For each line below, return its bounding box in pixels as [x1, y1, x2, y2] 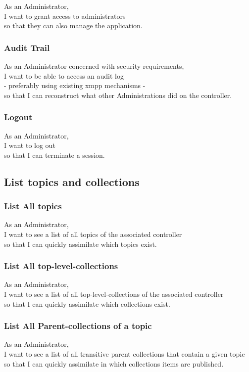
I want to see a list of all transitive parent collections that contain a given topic [4, 348, 245, 359]
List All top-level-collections [4, 260, 118, 272]
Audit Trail [4, 41, 50, 53]
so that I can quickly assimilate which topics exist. [4, 238, 157, 249]
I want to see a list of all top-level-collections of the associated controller [4, 288, 224, 299]
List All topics [4, 200, 62, 212]
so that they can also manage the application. [4, 20, 143, 31]
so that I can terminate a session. [4, 149, 105, 160]
